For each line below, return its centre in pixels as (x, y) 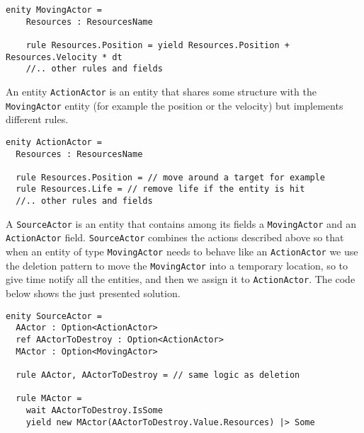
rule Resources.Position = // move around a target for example (171, 177)
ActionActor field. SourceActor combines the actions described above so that (175, 237)
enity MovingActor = (54, 10)
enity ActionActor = (54, 142)
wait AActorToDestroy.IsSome (94, 410)
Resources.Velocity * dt (64, 57)
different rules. (37, 119)
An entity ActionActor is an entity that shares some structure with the (161, 91)
